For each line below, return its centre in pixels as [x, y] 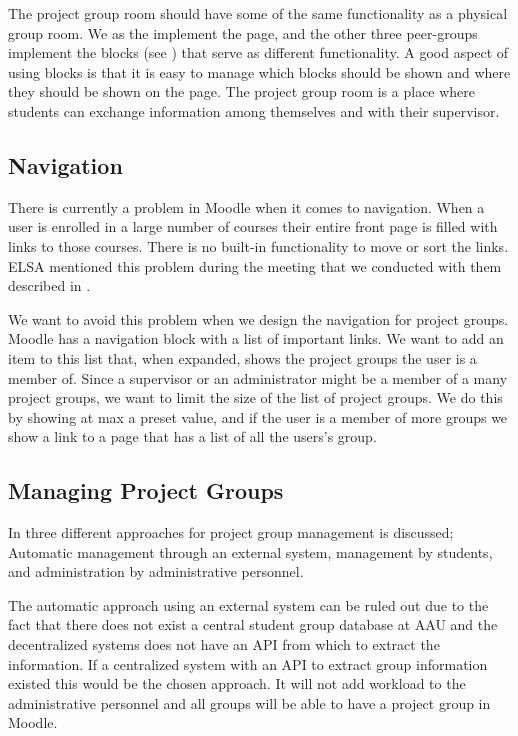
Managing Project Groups [146, 490]
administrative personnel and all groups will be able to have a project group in [249, 702]
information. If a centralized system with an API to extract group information [248, 663]
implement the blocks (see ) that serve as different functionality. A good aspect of [258, 52]
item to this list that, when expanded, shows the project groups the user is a [242, 357]
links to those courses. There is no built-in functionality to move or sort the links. [258, 245]
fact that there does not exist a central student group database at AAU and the [253, 624]
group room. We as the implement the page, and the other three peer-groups [243, 32]
